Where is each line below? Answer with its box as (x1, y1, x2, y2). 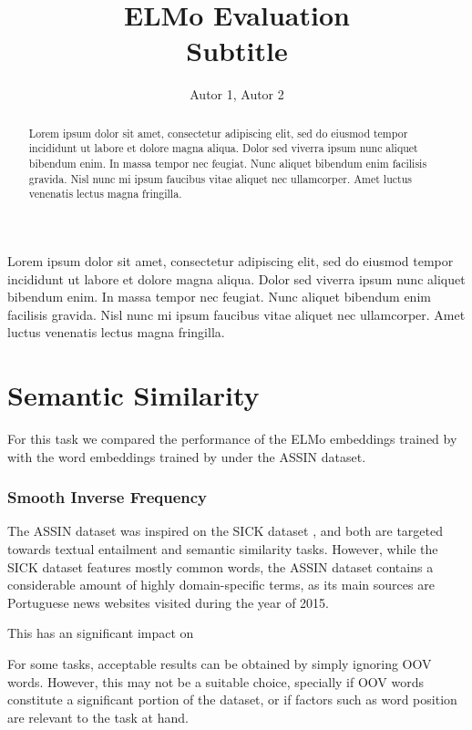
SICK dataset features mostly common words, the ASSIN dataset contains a (7, 557, 434, 576)
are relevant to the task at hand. (7, 707, 189, 726)
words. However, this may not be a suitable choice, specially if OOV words (7, 672, 425, 691)
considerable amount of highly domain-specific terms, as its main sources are (7, 575, 435, 594)
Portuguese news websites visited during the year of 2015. (7, 592, 330, 612)
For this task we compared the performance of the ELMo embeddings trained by (7, 429, 457, 448)
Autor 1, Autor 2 (190, 85, 284, 104)
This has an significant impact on (7, 623, 194, 643)
